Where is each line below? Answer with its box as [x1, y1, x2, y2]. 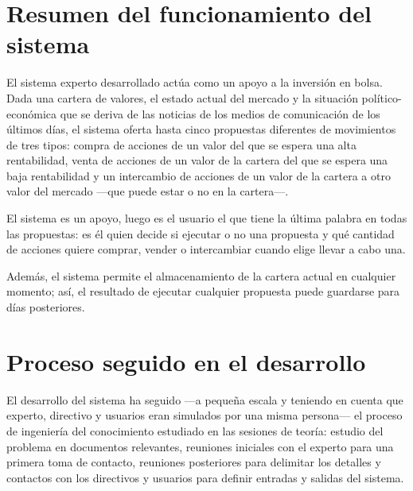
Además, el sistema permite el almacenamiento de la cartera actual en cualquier [6, 267, 396, 284]
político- [361, 89, 402, 106]
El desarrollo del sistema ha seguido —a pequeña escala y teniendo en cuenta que [6, 391, 403, 408]
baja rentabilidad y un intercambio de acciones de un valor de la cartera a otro [6, 167, 391, 184]
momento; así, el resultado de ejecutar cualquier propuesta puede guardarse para [6, 283, 400, 300]
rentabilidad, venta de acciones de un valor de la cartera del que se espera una [6, 152, 388, 168]
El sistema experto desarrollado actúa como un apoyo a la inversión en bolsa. [6, 74, 383, 91]
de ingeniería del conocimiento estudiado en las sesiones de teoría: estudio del [6, 422, 384, 439]
